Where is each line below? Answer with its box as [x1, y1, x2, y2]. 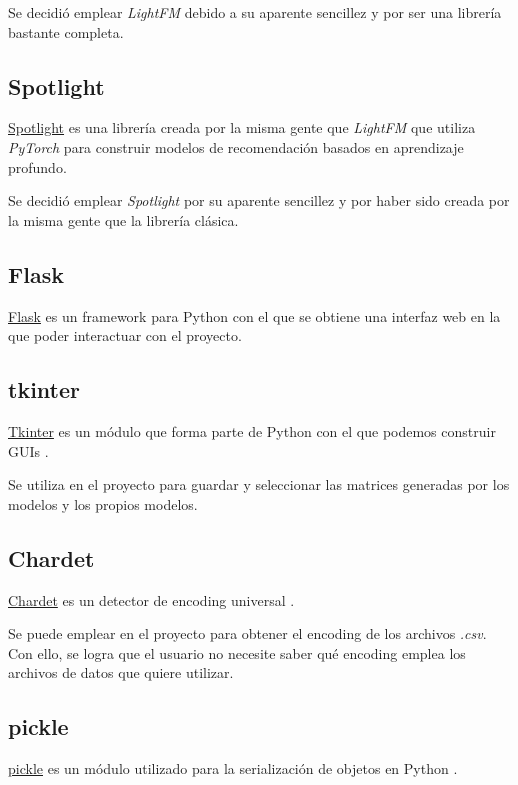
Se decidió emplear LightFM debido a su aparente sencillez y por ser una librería [8, 2, 502, 22]
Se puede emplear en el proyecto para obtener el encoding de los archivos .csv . [8, 623, 487, 644]
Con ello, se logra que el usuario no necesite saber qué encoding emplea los [8, 642, 466, 663]
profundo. [8, 156, 67, 177]
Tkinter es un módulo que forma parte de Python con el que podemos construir [8, 420, 496, 441]
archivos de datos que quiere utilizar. [8, 662, 234, 683]
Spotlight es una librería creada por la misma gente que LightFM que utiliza [8, 117, 476, 138]
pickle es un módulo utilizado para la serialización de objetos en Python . [8, 758, 458, 779]
